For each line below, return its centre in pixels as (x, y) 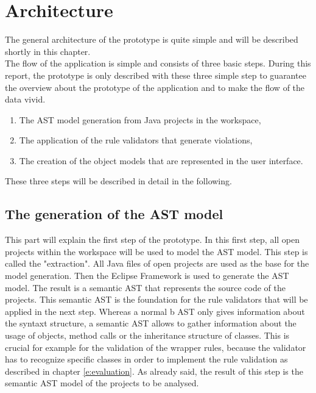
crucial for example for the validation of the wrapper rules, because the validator (156, 347)
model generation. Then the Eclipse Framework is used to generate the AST (147, 276)
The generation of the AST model (114, 214)
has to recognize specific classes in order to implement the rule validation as (146, 359)
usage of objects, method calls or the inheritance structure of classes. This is (147, 335)
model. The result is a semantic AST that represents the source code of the (146, 287)
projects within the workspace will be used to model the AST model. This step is (156, 251)
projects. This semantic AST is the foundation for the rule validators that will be (156, 299)
